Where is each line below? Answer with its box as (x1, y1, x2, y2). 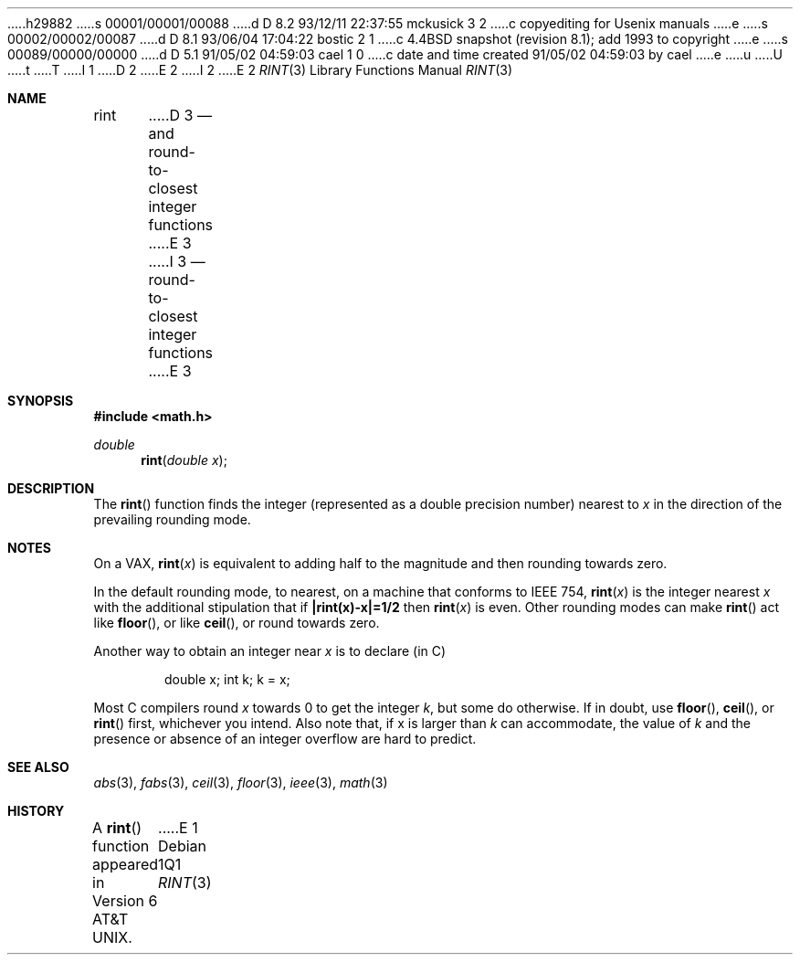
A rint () (92, 819, 142, 837)
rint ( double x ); (141, 452, 227, 468)
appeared (92, 855, 159, 873)
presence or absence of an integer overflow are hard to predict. (93, 731, 477, 746)
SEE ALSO (7, 759, 69, 775)
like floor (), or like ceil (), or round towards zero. (93, 615, 380, 630)
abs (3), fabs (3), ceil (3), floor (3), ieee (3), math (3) (93, 775, 388, 790)
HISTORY (7, 803, 65, 819)
